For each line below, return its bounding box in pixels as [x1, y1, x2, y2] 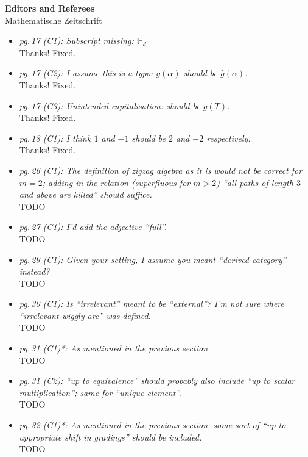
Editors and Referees [5, 2, 95, 14]
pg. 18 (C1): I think [19, 131, 91, 144]
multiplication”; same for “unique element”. [19, 386, 181, 398]
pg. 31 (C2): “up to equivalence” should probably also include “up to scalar [19, 374, 295, 387]
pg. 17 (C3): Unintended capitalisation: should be [19, 99, 200, 112]
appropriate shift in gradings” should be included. [19, 430, 202, 443]
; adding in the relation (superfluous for [42, 176, 191, 189]
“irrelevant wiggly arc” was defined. [19, 309, 151, 322]
